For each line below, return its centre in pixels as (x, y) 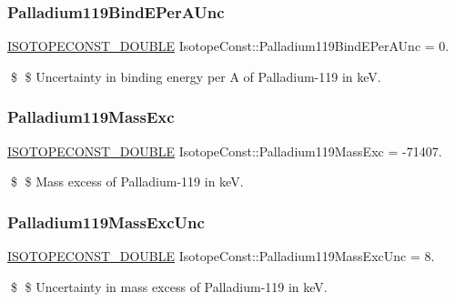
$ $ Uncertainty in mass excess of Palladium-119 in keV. (169, 286)
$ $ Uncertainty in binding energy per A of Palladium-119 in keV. (196, 76)
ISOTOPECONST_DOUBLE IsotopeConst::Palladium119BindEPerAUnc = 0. (228, 46)
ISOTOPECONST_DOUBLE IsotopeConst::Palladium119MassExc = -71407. (225, 151)
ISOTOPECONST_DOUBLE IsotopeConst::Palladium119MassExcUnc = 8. (221, 256)
